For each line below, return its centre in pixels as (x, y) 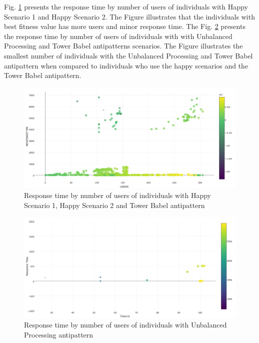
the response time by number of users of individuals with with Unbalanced (118, 36)
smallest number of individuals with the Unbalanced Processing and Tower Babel (128, 55)
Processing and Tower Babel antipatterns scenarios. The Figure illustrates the (123, 46)
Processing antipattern (59, 334)
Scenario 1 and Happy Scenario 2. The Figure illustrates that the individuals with (129, 16)
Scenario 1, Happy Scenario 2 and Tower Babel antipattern (114, 205)
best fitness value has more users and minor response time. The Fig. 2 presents (125, 26)
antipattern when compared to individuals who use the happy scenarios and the (126, 65)
